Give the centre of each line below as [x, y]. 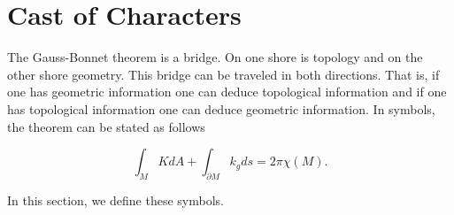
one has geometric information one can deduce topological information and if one [227, 92]
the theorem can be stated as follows [106, 126]
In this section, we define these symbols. [115, 200]
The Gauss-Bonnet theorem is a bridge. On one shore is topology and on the [215, 57]
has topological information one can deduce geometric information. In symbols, [221, 108]
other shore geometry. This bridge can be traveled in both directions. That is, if [223, 74]
